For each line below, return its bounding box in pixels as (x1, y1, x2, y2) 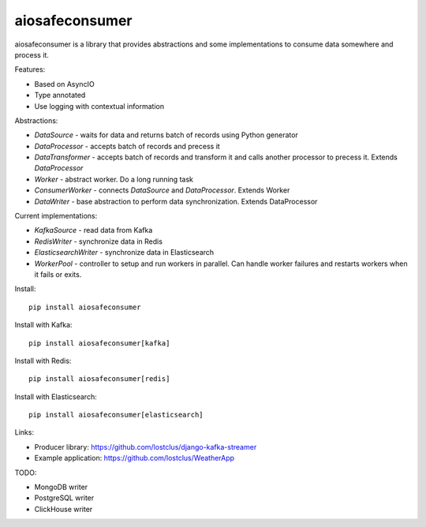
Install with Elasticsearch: (14, 391, 98, 402)
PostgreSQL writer (34, 493, 95, 503)
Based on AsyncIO (34, 79, 95, 88)
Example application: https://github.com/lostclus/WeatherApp (34, 454, 235, 463)
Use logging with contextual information (34, 101, 165, 110)
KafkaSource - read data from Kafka (34, 226, 153, 235)
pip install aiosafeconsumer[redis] (28, 375, 170, 383)
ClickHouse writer (34, 504, 93, 514)
